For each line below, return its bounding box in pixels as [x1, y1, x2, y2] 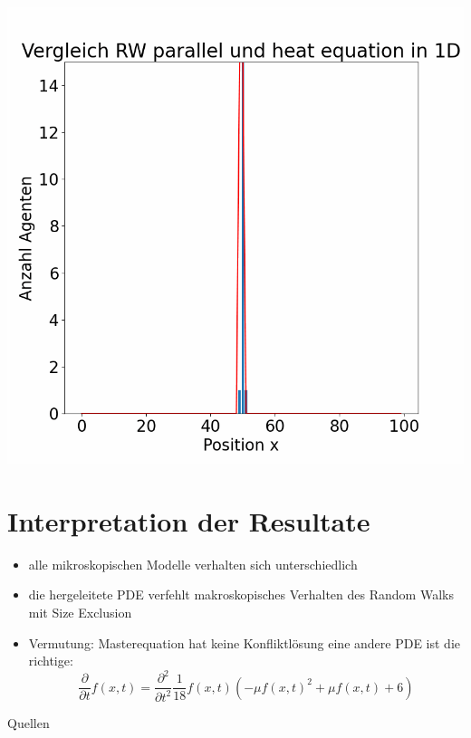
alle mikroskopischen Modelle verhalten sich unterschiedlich [28, 554, 358, 573]
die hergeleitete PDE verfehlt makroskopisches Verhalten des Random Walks [28, 585, 454, 604]
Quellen [7, 713, 50, 732]
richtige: [28, 651, 73, 670]
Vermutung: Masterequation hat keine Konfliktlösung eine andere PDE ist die [28, 633, 460, 652]
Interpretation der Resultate [7, 502, 370, 539]
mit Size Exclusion [28, 602, 132, 621]
